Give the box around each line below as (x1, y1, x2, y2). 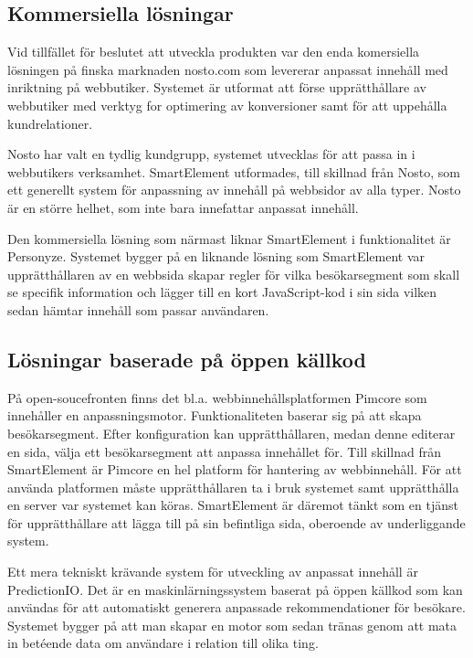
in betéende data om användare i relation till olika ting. (7, 633, 319, 653)
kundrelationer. (7, 113, 93, 133)
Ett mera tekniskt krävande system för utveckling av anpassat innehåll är (7, 562, 418, 581)
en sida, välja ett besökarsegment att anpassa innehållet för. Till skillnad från (7, 441, 442, 461)
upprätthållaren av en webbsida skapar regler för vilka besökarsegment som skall (7, 264, 460, 283)
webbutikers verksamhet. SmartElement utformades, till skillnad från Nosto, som (7, 162, 460, 181)
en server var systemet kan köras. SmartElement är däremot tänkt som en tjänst (7, 495, 458, 515)
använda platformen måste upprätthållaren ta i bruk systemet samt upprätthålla (7, 477, 459, 496)
